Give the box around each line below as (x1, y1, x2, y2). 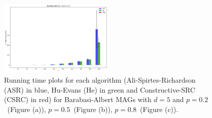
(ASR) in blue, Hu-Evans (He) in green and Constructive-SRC (4, 84, 195, 95)
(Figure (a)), (7, 104, 46, 114)
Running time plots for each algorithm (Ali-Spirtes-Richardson (4, 74, 196, 85)
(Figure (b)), (73, 104, 112, 114)
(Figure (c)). (140, 104, 178, 114)
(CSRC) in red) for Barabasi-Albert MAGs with (4, 94, 151, 105)
